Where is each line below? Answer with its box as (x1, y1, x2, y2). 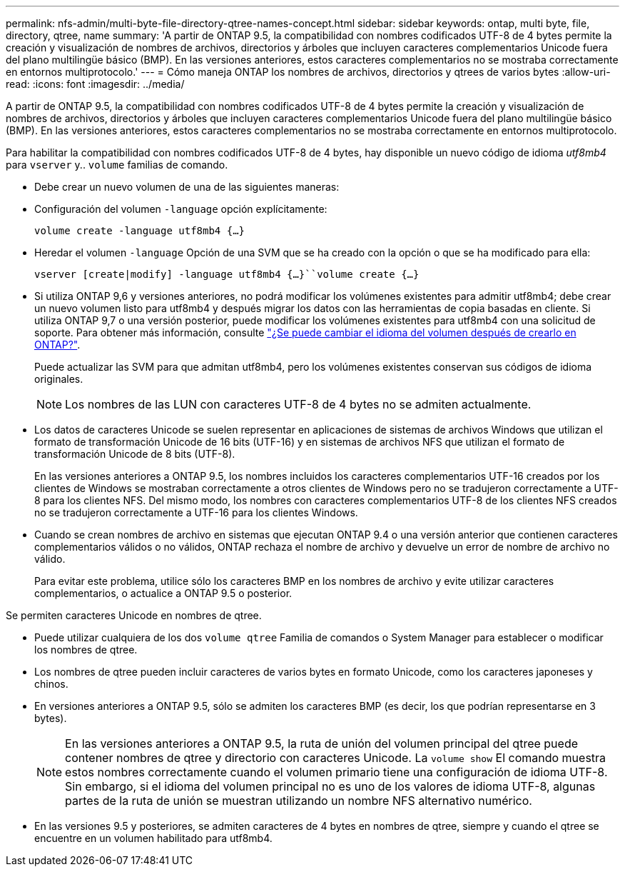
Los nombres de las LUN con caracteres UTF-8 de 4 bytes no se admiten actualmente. (65, 397, 532, 411)
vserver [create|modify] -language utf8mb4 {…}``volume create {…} (34, 269, 420, 280)
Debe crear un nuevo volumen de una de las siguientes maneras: (34, 181, 340, 193)
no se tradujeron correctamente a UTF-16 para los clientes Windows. (34, 506, 358, 518)
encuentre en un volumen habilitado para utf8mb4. (34, 832, 273, 844)
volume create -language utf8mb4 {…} (34, 225, 245, 236)
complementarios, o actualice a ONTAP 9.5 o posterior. (34, 587, 293, 599)
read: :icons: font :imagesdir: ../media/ (6, 78, 185, 90)
